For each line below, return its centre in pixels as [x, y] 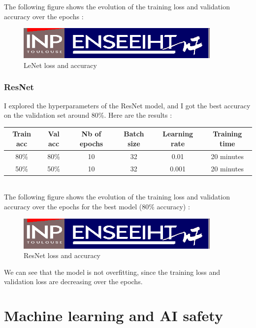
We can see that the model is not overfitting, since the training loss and [112, 272]
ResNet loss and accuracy [62, 255]
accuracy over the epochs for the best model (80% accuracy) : [97, 206]
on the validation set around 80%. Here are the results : [88, 115]
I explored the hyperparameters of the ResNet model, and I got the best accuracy [127, 105]
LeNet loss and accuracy [60, 65]
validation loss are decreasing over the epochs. [73, 281]
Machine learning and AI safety [113, 315]
